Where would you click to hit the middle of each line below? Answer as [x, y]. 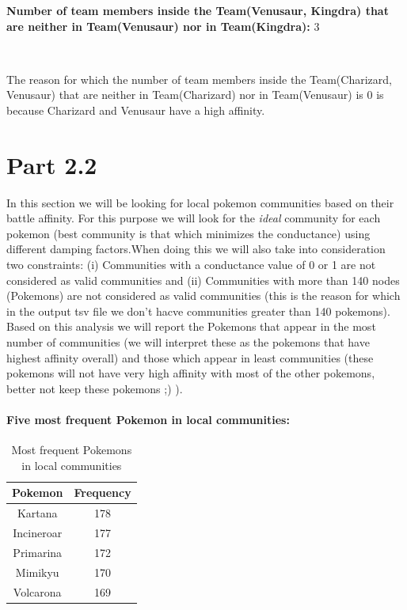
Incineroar [38, 533]
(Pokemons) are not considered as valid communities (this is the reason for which [203, 296]
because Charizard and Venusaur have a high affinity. [136, 110]
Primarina [38, 552]
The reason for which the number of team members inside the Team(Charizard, [199, 79]
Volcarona [37, 591]
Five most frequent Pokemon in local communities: [148, 419]
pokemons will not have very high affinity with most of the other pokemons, [191, 373]
